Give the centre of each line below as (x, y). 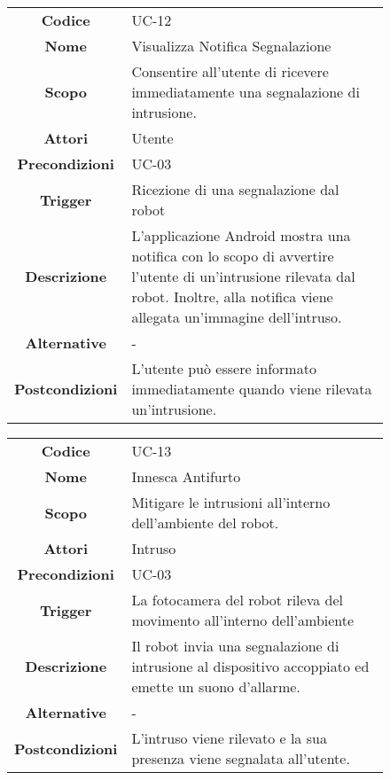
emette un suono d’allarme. (216, 686)
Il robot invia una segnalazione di (235, 646)
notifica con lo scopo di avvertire (233, 256)
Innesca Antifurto (186, 476)
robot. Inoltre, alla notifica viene (232, 296)
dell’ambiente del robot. (205, 523)
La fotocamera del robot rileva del (237, 600)
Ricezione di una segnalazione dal (235, 189)
